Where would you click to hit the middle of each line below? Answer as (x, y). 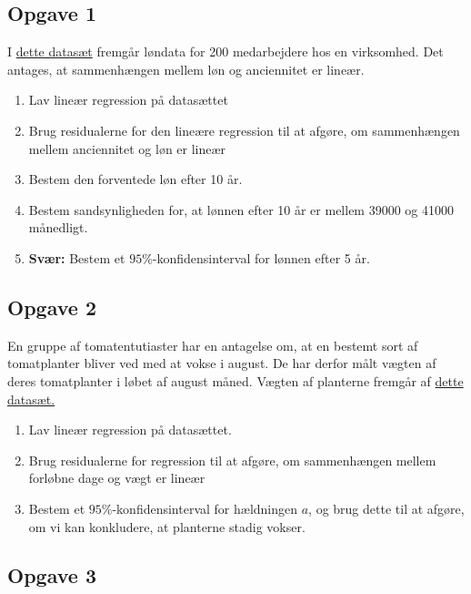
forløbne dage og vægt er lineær (117, 478)
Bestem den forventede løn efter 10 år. (135, 179)
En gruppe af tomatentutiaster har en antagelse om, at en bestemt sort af (213, 345)
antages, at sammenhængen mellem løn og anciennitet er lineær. (186, 69)
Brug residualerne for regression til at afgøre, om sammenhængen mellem (232, 460)
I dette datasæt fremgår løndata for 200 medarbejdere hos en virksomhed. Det (225, 51)
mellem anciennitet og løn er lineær (127, 148)
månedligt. (58, 227)
